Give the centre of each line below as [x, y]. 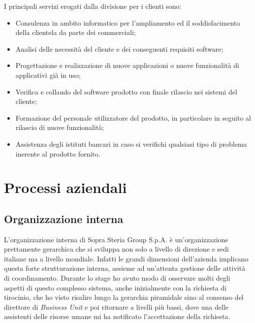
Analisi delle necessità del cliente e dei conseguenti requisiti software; [119, 48]
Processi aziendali [65, 187]
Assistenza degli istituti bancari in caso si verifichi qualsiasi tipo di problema [131, 144]
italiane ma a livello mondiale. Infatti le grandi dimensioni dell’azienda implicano [126, 258]
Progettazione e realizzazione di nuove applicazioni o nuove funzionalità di [127, 65]
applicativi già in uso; [48, 75]
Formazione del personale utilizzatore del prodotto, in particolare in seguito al [133, 117]
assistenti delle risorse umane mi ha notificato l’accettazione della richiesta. [117, 316]
